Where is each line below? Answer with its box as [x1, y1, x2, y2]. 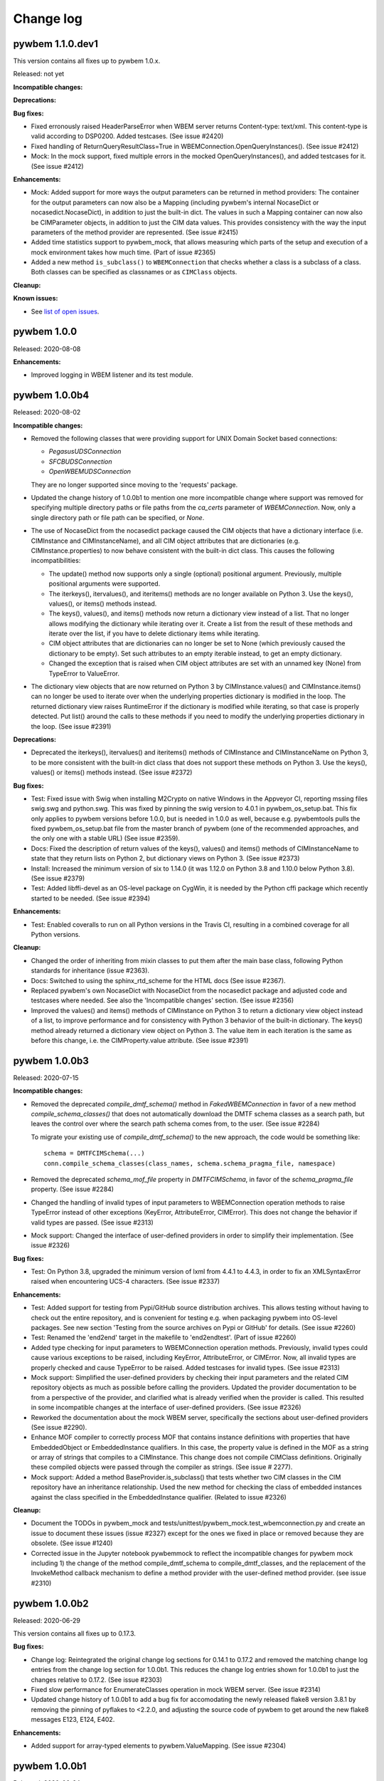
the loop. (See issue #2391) [31, 722, 112, 730]
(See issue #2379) [31, 874, 85, 883]
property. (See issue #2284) [31, 1185, 114, 1193]
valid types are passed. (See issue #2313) [31, 1218, 154, 1227]
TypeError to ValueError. [48, 669, 120, 677]
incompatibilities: [31, 556, 81, 565]
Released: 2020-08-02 [13, 408, 81, 417]
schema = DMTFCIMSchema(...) [43, 1149, 145, 1158]
